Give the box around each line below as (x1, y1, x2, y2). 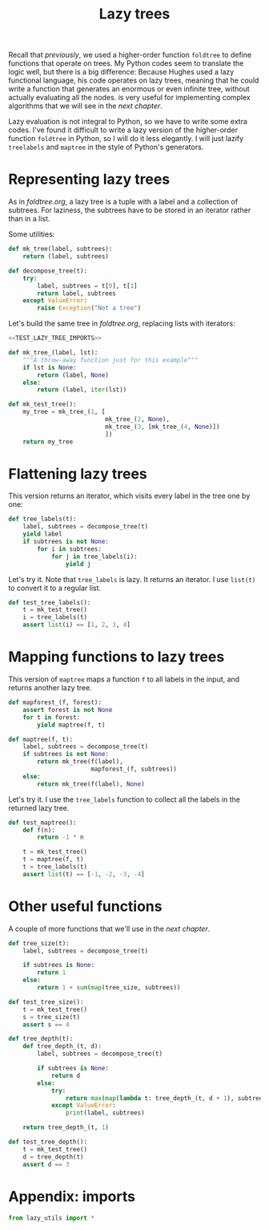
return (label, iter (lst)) (37, 386, 127, 394)
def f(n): (22, 826, 56, 834)
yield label (22, 530, 62, 538)
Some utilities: (8, 229, 55, 239)
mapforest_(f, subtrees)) (90, 765, 178, 773)
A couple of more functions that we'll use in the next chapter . (8, 924, 211, 933)
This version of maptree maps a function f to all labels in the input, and (8, 674, 240, 684)
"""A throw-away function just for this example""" (22, 356, 199, 364)
